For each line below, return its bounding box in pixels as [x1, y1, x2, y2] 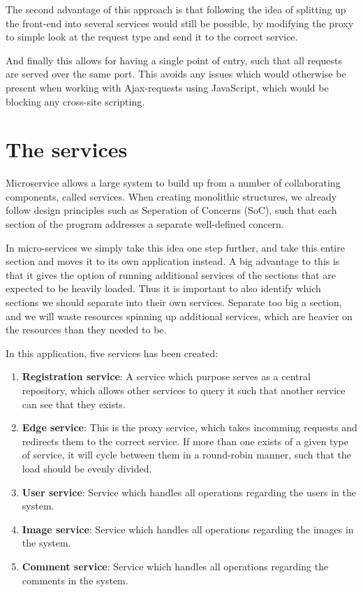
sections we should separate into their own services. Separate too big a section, [6, 295, 342, 310]
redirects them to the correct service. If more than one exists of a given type [22, 433, 348, 448]
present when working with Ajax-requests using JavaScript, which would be [6, 80, 329, 94]
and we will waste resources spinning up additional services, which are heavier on [6, 308, 353, 323]
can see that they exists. [22, 396, 126, 411]
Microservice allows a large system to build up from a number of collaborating [6, 175, 341, 190]
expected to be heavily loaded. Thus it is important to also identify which [6, 281, 321, 296]
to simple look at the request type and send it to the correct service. [6, 29, 298, 44]
